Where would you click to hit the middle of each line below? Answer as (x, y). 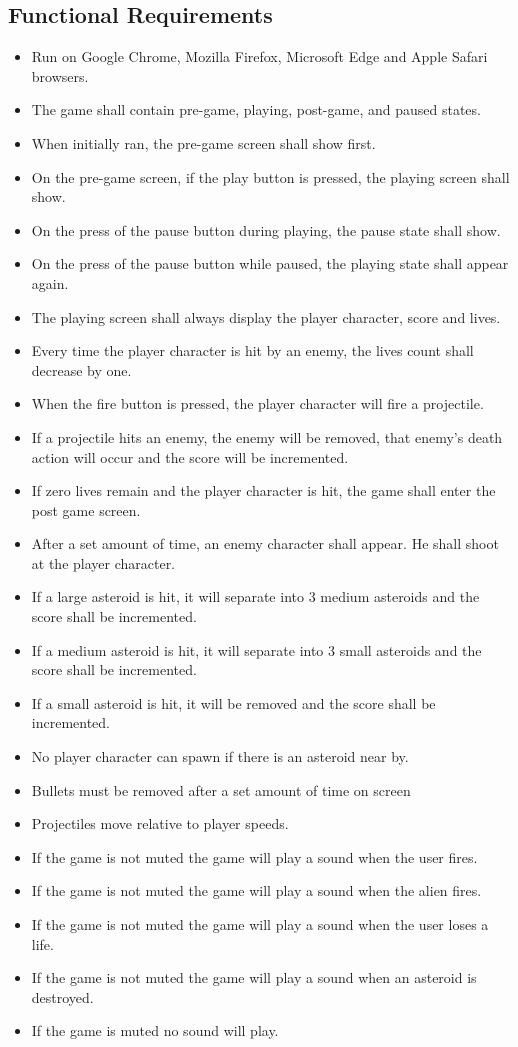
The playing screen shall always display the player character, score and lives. (266, 316)
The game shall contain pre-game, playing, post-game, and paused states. (256, 109)
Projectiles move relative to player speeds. (160, 823)
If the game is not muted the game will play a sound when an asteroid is (254, 977)
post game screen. (86, 509)
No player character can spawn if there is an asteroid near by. (220, 756)
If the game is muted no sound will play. (155, 1030)
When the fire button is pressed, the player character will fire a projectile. (257, 403)
